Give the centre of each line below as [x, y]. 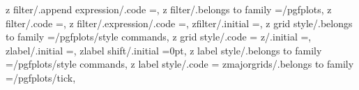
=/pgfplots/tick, [41, 77]
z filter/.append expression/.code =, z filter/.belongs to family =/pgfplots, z [169, 9]
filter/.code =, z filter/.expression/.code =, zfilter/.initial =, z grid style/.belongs [179, 23]
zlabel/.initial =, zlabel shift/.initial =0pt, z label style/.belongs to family [164, 50]
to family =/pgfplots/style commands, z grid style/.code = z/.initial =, [159, 37]
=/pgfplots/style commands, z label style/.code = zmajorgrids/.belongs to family [180, 64]
